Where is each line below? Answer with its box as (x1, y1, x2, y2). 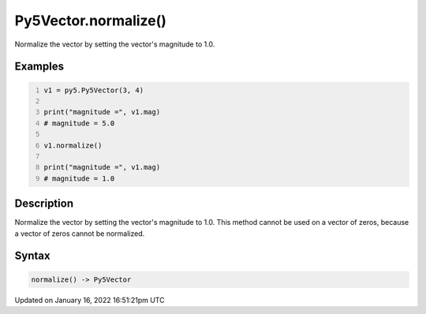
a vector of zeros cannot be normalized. (14, 229, 145, 238)
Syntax (14, 249, 50, 263)
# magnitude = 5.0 (43, 118, 115, 128)
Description (14, 197, 74, 211)
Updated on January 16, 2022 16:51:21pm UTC (14, 295, 165, 305)
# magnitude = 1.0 (43, 174, 115, 183)
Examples (14, 60, 65, 73)
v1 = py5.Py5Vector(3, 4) (43, 85, 144, 95)
